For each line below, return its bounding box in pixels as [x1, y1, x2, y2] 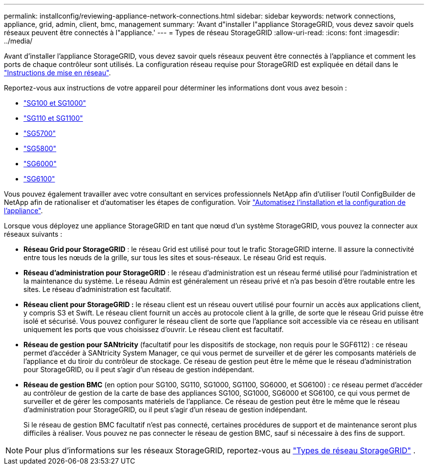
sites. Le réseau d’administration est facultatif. [23, 285, 171, 293]
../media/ [4, 37, 33, 45]
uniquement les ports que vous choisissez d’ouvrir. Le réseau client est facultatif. [23, 325, 284, 334]
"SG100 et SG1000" [23, 99, 86, 107]
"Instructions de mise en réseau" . [4, 68, 111, 77]
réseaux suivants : [4, 230, 63, 238]
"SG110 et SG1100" [23, 114, 83, 122]
